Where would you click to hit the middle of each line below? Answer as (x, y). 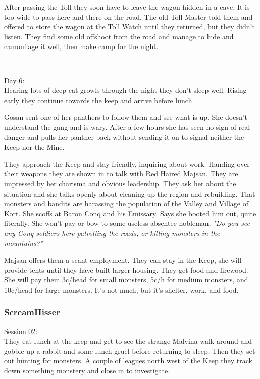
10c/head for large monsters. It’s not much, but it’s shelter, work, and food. (121, 289)
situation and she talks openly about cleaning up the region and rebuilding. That (130, 193)
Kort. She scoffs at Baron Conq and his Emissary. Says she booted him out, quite (130, 213)
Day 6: (14, 80)
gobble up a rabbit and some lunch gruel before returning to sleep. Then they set (130, 350)
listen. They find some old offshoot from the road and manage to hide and (119, 36)
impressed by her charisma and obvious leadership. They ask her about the (120, 183)
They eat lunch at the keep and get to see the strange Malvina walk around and (128, 341)
